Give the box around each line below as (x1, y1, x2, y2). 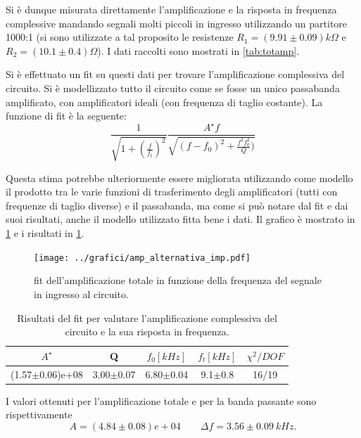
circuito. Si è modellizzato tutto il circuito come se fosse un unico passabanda (6, 80, 340, 95)
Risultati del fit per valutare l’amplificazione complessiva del (17, 310, 277, 325)
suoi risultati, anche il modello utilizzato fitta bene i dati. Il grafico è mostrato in (6, 212, 355, 226)
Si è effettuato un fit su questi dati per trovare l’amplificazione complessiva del (6, 67, 345, 82)
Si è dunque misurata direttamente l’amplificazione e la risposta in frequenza (6, 2, 337, 16)
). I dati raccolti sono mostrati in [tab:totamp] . (97, 43, 300, 58)
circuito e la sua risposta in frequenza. (65, 324, 229, 339)
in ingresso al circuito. (34, 286, 129, 301)
